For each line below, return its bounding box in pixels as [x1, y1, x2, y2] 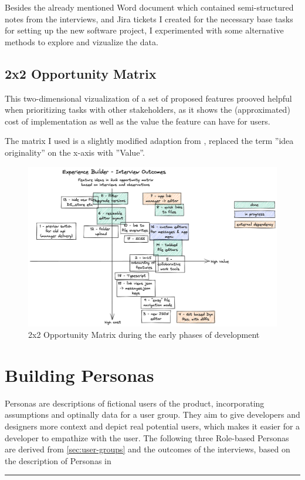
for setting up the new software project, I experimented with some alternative [5, 24, 284, 36]
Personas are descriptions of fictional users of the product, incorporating [5, 397, 265, 409]
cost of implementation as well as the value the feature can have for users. [5, 115, 270, 127]
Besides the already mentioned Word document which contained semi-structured [5, 1, 294, 13]
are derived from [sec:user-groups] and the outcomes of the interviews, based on [5, 443, 290, 455]
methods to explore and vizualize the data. [5, 35, 158, 48]
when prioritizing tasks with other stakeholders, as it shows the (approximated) [5, 103, 290, 116]
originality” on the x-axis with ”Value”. [5, 146, 145, 158]
